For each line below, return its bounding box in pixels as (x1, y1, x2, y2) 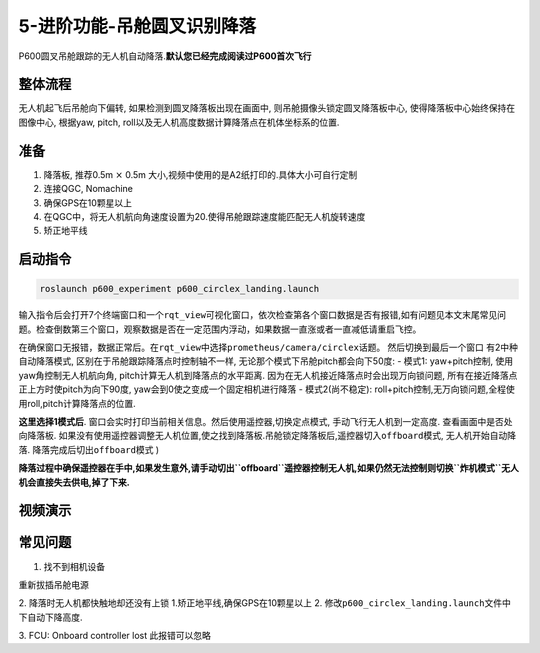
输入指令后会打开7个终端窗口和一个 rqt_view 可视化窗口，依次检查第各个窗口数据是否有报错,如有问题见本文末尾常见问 (18, 309, 507, 321)
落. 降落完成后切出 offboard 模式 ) (18, 443, 160, 455)
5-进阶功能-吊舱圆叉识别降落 (18, 15, 257, 37)
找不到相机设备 (43, 560, 105, 572)
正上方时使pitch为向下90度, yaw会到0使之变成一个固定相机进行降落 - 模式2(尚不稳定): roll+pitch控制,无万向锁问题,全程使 (18, 383, 515, 395)
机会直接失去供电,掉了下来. (18, 476, 130, 488)
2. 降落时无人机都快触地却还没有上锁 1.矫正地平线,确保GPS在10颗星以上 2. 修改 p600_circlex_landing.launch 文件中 (18, 597, 512, 609)
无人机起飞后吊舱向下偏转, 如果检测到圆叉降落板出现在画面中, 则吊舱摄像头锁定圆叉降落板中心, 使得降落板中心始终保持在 (18, 102, 515, 114)
